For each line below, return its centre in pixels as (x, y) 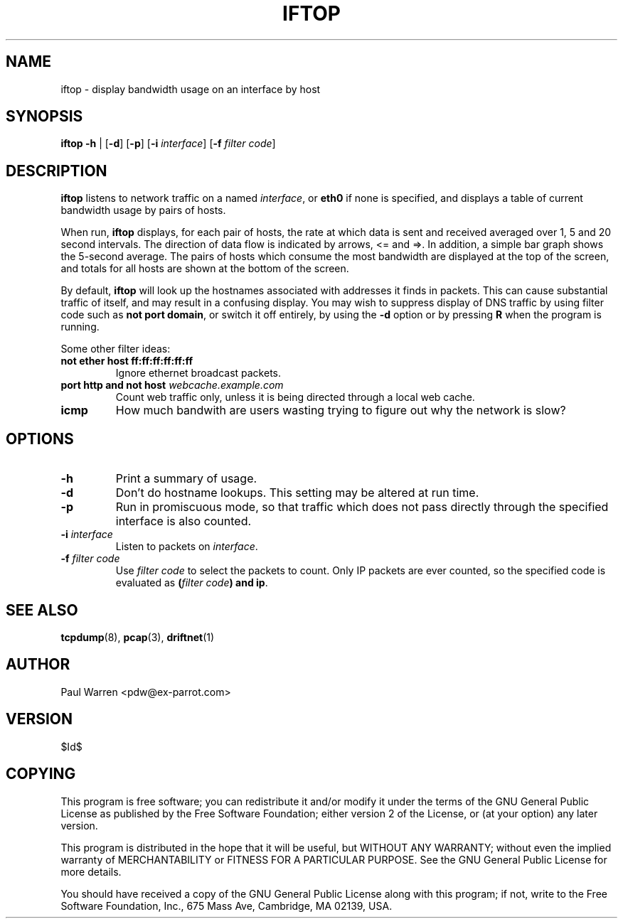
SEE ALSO (42, 610)
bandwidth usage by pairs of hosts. (143, 210)
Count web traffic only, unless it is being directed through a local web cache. (295, 397)
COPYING (41, 774)
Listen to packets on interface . (187, 547)
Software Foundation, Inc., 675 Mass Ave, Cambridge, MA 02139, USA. (227, 906)
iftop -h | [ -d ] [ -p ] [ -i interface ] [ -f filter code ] (168, 144)
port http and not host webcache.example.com (172, 385)
